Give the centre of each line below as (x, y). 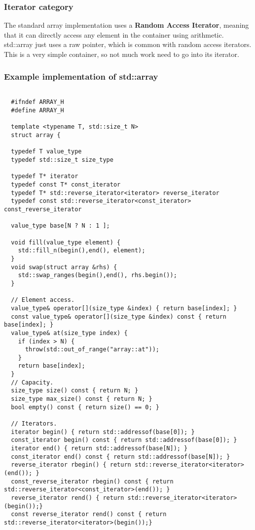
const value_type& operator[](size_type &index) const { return (119, 316)
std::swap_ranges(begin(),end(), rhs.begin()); (97, 275)
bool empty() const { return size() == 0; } (85, 407)
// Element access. (43, 300)
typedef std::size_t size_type (62, 160)
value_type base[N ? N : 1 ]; (60, 226)
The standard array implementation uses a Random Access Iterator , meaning (127, 25)
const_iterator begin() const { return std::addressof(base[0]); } (124, 440)
